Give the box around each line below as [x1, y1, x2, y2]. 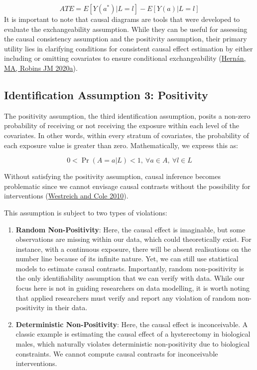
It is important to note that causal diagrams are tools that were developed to [4, 14, 240, 24]
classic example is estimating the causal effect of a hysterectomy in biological [15, 329, 251, 339]
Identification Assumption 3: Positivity [4, 87, 208, 102]
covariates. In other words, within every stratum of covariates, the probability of [4, 130, 249, 140]
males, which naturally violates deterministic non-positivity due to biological [15, 339, 250, 349]
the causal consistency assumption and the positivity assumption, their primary [4, 33, 247, 44]
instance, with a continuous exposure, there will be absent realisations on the [15, 243, 251, 254]
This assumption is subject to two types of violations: [4, 207, 167, 217]
